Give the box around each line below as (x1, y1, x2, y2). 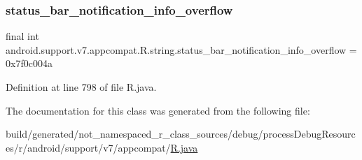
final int (6, 29, 39, 43)
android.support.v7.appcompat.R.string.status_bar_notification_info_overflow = (6, 42, 357, 57)
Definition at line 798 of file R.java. (6, 80, 157, 94)
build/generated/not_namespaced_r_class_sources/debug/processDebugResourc (6, 126, 356, 141)
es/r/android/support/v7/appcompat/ (6, 140, 171, 154)
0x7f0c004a (6, 56, 53, 71)
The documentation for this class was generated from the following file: (6, 103, 310, 117)
